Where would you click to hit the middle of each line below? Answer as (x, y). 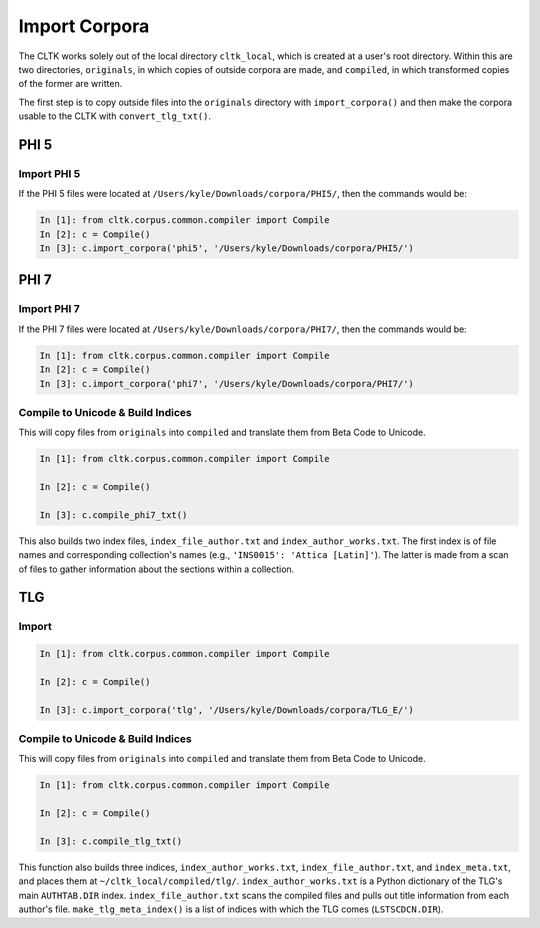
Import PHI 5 (49, 173)
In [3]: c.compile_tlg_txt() (111, 841)
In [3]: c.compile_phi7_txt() (113, 514)
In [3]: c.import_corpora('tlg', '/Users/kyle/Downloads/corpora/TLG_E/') (227, 709)
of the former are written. (70, 84)
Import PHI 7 (49, 309)
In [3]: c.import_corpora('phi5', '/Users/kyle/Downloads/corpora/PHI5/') (227, 248)
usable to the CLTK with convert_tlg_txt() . (115, 116)
